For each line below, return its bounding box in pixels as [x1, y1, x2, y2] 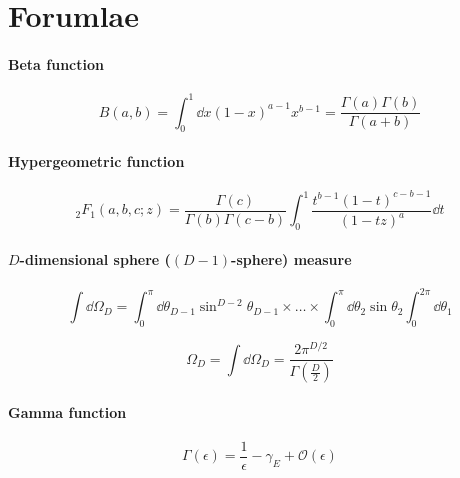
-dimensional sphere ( [19, 248, 171, 269]
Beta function [8, 53, 104, 74]
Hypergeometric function [8, 151, 185, 172]
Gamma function [8, 401, 127, 422]
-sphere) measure [231, 248, 352, 269]
